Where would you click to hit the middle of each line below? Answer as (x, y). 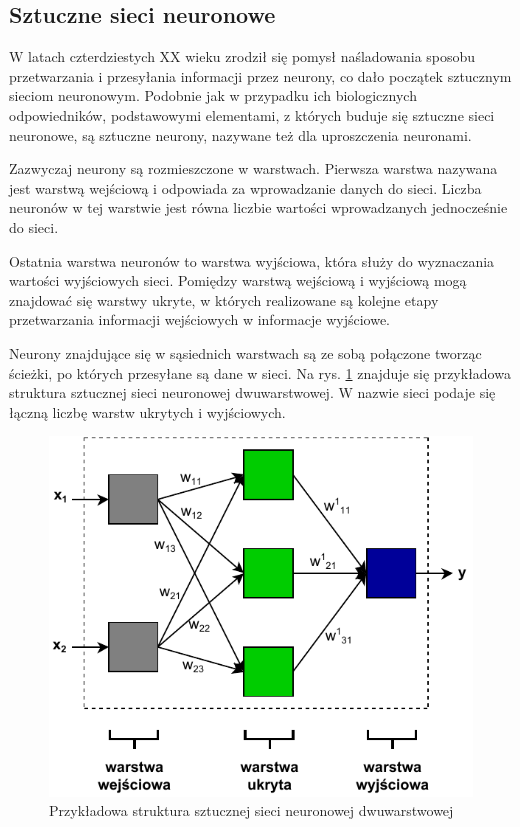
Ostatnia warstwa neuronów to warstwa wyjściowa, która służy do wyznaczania (252, 260)
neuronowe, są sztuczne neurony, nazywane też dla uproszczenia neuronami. (240, 134)
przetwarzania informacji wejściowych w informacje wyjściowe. (199, 319)
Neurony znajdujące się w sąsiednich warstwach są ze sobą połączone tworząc (245, 352)
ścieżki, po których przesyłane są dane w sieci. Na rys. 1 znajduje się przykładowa (260, 372)
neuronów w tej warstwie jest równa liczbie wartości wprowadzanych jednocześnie (258, 207)
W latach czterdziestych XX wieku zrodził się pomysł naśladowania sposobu (242, 56)
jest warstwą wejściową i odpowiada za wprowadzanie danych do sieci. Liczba (245, 187)
